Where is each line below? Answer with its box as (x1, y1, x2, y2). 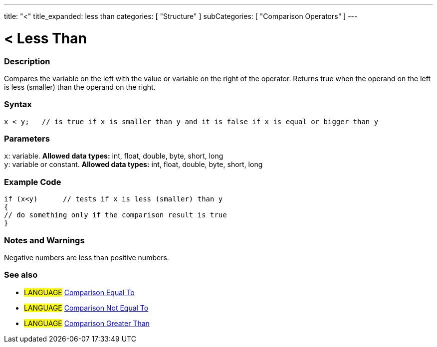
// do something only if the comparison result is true (4, 211, 227, 219)
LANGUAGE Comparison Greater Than (24, 319, 150, 328)
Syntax (4, 99, 32, 110)
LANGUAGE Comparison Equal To (24, 288, 135, 297)
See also (4, 270, 38, 280)
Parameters (4, 134, 50, 144)
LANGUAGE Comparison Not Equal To (24, 303, 149, 312)
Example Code (4, 176, 61, 187)
